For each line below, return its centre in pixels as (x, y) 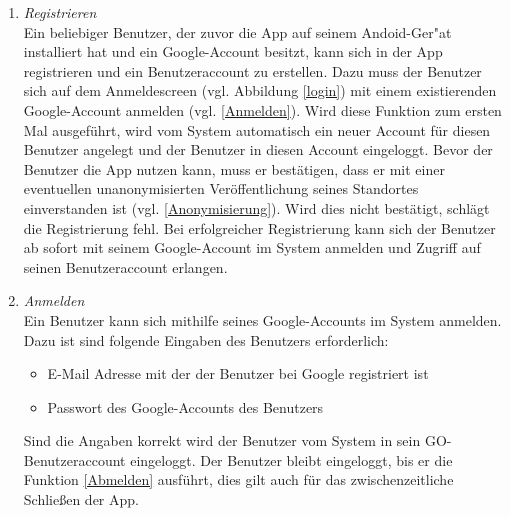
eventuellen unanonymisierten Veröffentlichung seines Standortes (221, 188)
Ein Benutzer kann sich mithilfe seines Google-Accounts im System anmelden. (262, 319)
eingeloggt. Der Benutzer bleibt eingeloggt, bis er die (291, 459)
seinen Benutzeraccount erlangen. (125, 266)
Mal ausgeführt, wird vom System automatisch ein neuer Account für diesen (257, 129)
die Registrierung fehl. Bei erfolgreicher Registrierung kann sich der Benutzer (259, 227)
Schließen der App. (81, 499)
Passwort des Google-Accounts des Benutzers (185, 406)
